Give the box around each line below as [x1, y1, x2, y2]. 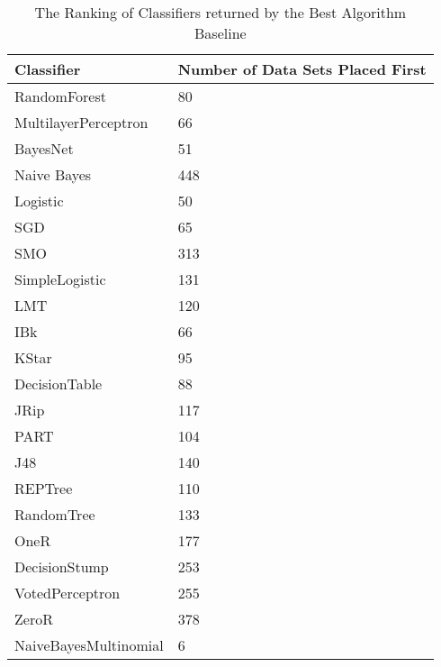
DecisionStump [14, 556, 109, 577]
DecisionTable [14, 373, 103, 394]
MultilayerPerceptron [14, 112, 148, 132]
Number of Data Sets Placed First [177, 59, 427, 79]
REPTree [14, 478, 73, 498]
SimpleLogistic [14, 269, 106, 289]
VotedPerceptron [14, 582, 121, 603]
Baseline [194, 23, 247, 43]
